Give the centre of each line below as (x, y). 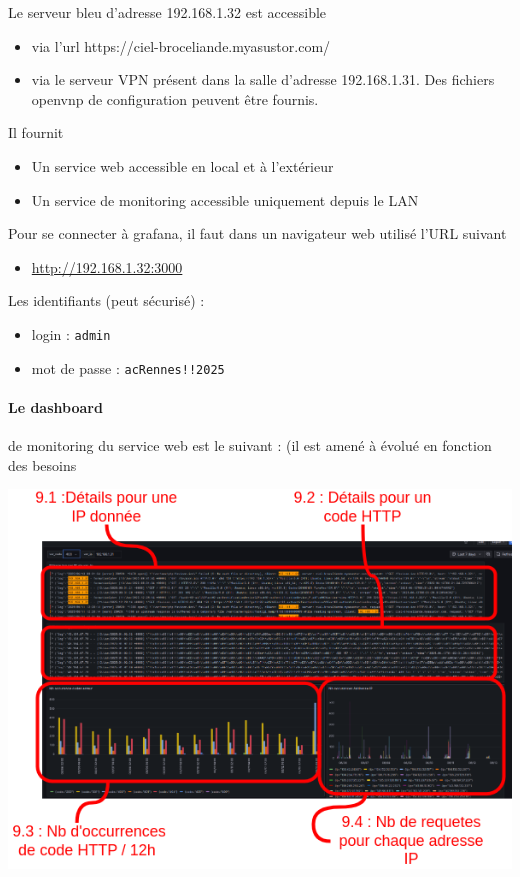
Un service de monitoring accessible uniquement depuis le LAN (225, 199)
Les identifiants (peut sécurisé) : (106, 300)
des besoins (42, 464)
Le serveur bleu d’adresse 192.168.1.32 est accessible (167, 12)
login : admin (71, 333)
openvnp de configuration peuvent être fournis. (175, 98)
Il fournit (36, 132)
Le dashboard (55, 406)
